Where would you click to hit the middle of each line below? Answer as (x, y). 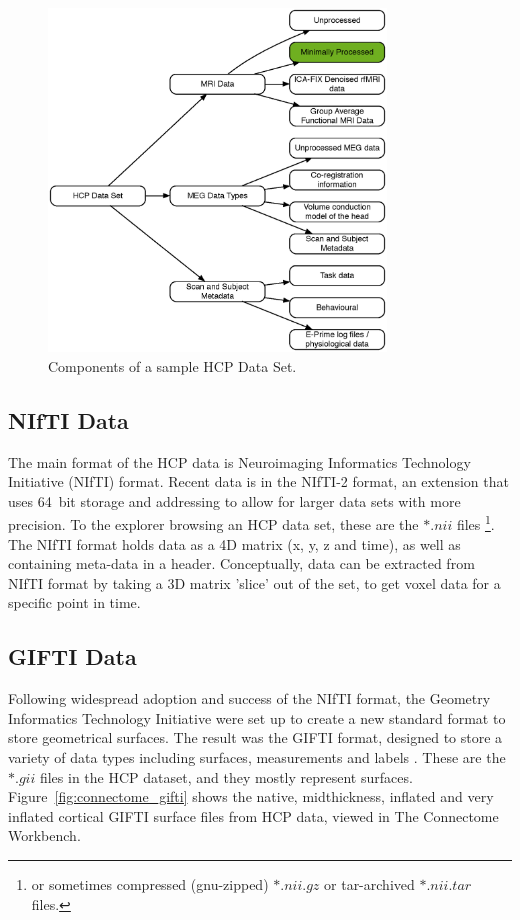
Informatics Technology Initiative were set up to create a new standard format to (257, 717)
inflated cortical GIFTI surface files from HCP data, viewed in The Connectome (253, 815)
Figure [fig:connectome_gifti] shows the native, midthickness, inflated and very (251, 796)
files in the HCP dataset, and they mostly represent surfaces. (226, 776)
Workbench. (44, 835)
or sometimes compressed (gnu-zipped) (150, 883)
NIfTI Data (68, 419)
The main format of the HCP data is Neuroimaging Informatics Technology (239, 461)
